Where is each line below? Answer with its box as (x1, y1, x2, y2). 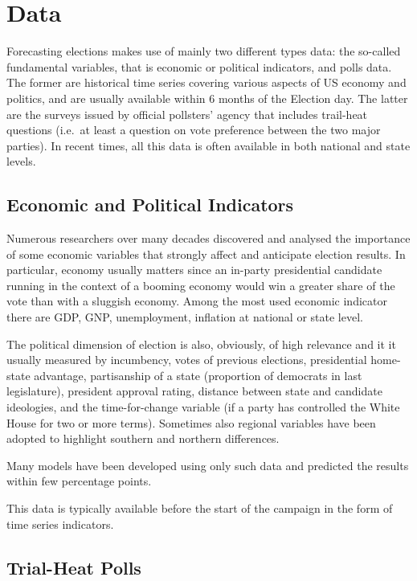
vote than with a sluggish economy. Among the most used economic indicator (6, 293, 387, 309)
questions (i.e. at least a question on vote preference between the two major (6, 121, 381, 138)
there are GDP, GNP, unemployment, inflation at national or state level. (6, 309, 363, 325)
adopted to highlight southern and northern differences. (6, 430, 280, 447)
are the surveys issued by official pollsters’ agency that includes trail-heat (6, 105, 368, 122)
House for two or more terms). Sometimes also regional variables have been (6, 414, 376, 431)
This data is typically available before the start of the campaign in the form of (6, 499, 393, 516)
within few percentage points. (6, 473, 152, 489)
